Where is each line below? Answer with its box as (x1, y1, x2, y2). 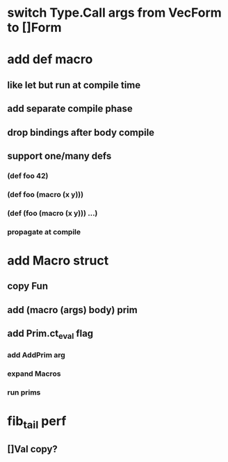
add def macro (7, 51, 93, 67)
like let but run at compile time (7, 79, 141, 91)
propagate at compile (7, 227, 81, 237)
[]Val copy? (7, 443, 58, 455)
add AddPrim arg (7, 350, 66, 360)
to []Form (7, 19, 62, 35)
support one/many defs (7, 150, 112, 161)
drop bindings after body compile (7, 127, 155, 138)
